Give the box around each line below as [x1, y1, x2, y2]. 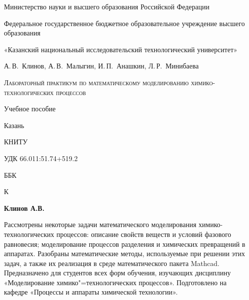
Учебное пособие [4, 103, 56, 114]
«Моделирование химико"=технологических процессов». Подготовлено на [4, 277, 227, 287]
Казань [4, 120, 24, 130]
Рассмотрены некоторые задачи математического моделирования [4, 219, 197, 230]
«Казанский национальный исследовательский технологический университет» [4, 44, 238, 54]
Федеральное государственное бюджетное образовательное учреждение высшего [4, 18, 245, 28]
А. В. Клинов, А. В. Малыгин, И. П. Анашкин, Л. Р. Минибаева [4, 61, 199, 71]
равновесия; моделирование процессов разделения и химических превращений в [4, 238, 246, 249]
